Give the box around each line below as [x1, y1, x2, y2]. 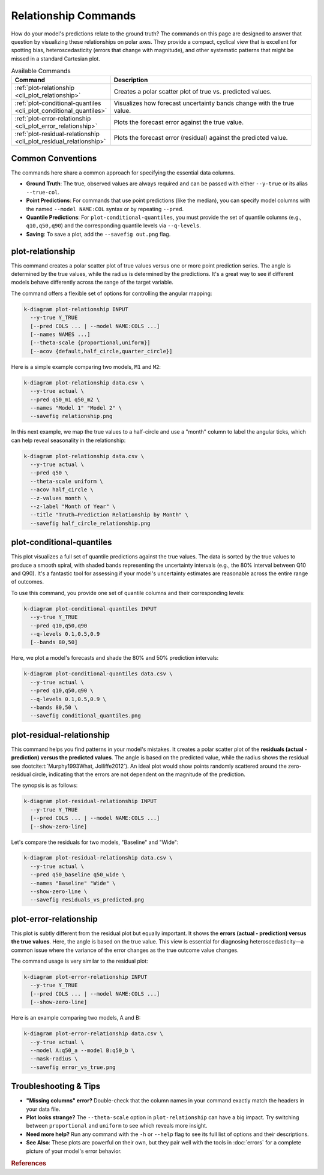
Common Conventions [11, 153, 97, 163]
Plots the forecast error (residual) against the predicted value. [113, 134, 288, 142]
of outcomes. [11, 578, 44, 585]
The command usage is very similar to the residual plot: [11, 957, 148, 965]
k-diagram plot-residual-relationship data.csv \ [23, 855, 173, 861]
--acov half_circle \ [30, 486, 94, 493]
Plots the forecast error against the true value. [113, 118, 244, 127]
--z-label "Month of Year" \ [30, 503, 116, 510]
